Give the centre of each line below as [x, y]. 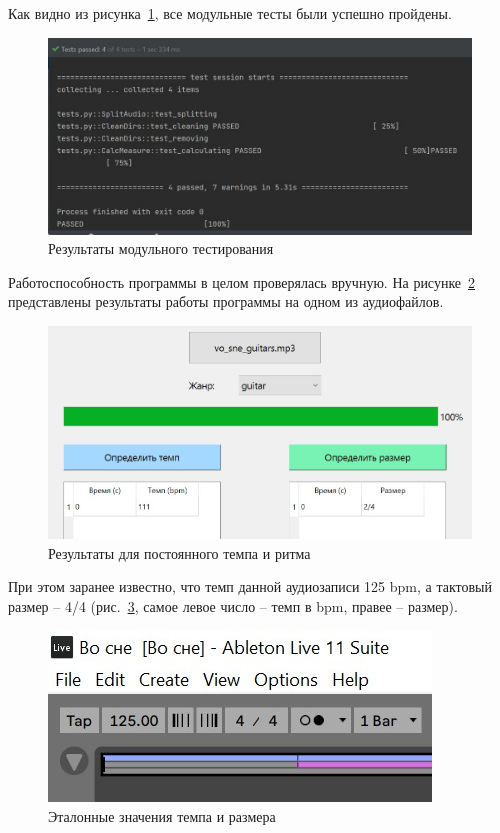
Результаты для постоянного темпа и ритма [179, 552]
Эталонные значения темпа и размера [162, 816]
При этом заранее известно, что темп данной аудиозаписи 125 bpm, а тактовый [250, 586]
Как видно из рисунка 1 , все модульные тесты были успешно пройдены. [230, 13]
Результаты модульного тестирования [161, 248]
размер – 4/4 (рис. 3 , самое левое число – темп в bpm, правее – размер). [233, 605]
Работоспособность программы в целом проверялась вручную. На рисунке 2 [242, 281]
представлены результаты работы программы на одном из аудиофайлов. [226, 301]
